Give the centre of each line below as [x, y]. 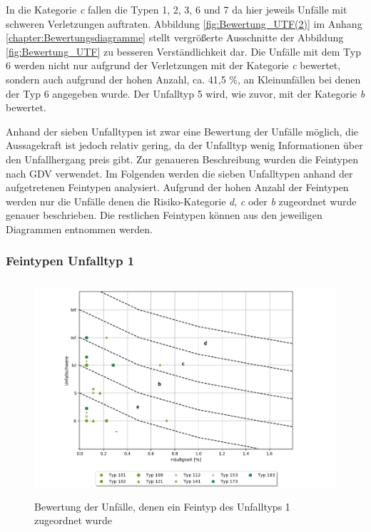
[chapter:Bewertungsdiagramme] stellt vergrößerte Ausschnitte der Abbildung [175, 37]
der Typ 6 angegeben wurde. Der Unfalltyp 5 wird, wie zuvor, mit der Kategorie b [185, 93]
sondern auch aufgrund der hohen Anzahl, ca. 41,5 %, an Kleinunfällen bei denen [183, 79]
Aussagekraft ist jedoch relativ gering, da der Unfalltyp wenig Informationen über [184, 145]
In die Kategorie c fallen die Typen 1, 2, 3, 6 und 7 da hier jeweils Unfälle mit [177, 9]
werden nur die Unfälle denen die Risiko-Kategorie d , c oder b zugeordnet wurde [181, 201]
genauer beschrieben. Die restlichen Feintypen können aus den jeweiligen [164, 215]
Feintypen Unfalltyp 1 [70, 261]
